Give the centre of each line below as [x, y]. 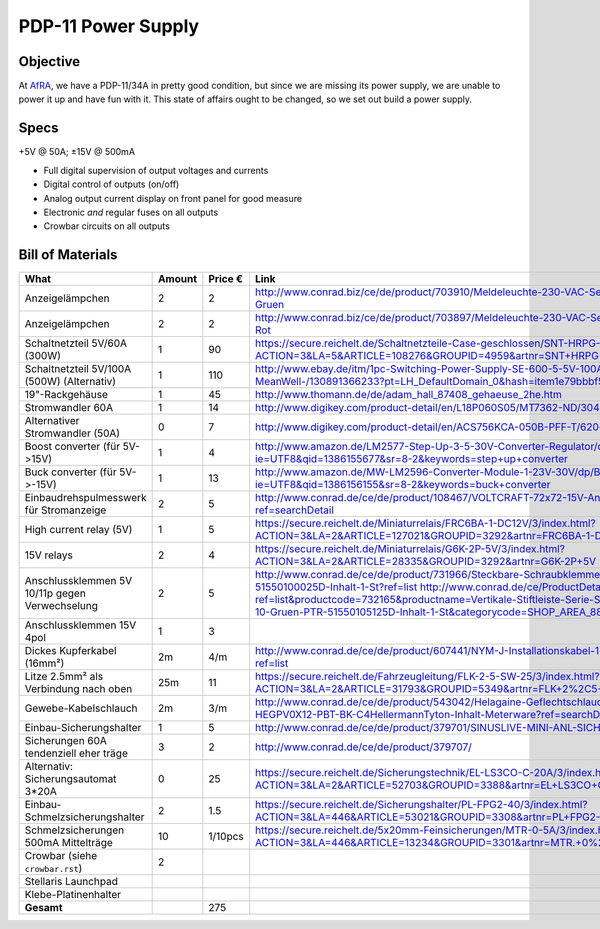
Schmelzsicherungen [74, 830]
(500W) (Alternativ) [70, 382]
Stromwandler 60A [69, 408]
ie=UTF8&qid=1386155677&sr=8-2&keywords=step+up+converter [412, 459]
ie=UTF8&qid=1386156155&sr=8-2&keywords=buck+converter [403, 485]
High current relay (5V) [78, 530]
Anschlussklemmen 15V [80, 625]
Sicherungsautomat [70, 779]
